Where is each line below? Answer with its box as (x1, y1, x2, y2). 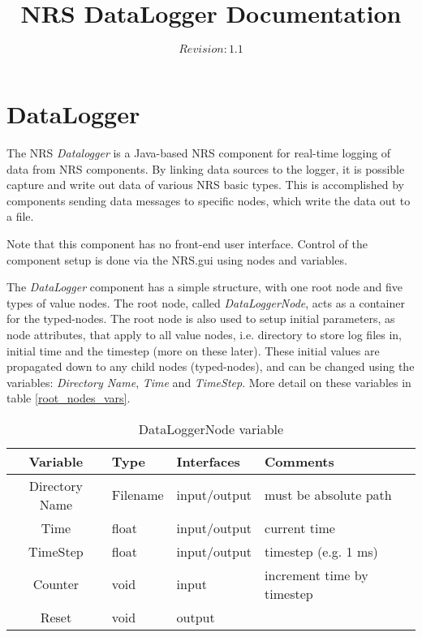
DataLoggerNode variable (138, 419, 284, 438)
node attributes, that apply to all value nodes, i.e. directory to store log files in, (6, 326, 402, 342)
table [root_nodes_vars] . (6, 390, 131, 407)
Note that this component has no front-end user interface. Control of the (6, 235, 368, 252)
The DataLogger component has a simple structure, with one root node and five (6, 278, 403, 295)
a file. (6, 208, 34, 225)
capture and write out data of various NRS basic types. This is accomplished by (6, 176, 404, 193)
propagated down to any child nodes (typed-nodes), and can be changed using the (6, 358, 415, 375)
